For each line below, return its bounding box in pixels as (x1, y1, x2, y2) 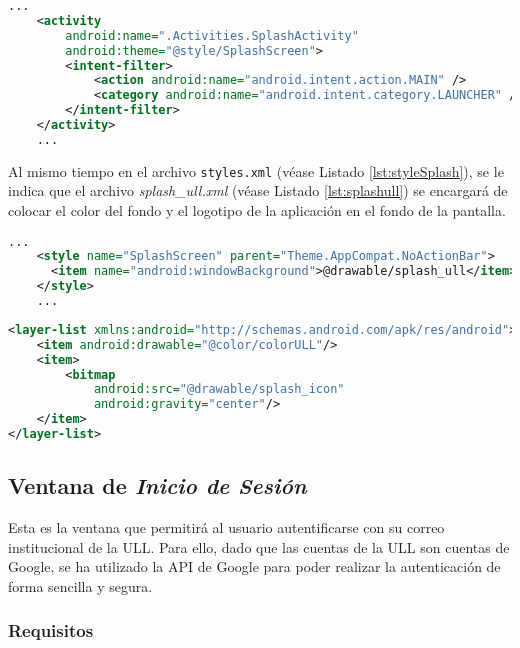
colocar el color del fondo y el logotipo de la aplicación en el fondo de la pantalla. (8, 200, 506, 220)
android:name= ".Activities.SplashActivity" (65, 28, 359, 43)
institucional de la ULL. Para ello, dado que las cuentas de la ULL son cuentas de (8, 536, 510, 557)
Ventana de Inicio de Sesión (8, 470, 307, 501)
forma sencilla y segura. (8, 575, 153, 596)
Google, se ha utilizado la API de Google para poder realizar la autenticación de (8, 556, 501, 577)
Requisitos (8, 618, 94, 643)
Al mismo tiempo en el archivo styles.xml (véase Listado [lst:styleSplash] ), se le (8, 160, 504, 181)
